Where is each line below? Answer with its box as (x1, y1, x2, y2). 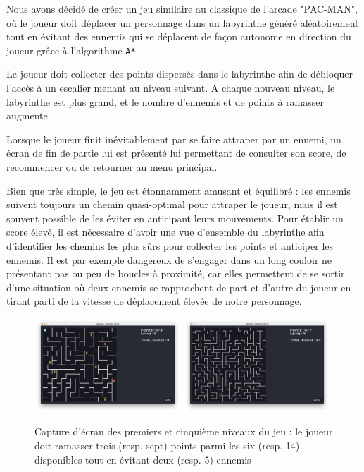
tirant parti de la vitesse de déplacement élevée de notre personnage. (6, 294, 302, 308)
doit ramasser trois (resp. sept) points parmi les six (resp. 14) (34, 438, 300, 452)
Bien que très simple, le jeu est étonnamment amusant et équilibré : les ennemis (6, 183, 351, 198)
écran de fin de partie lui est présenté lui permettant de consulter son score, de (6, 145, 346, 160)
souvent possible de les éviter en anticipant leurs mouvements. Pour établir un (6, 210, 344, 225)
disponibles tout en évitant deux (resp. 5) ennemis (34, 452, 251, 466)
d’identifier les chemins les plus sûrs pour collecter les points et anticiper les (6, 238, 334, 253)
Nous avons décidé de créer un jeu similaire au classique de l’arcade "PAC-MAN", (6, 1, 358, 16)
